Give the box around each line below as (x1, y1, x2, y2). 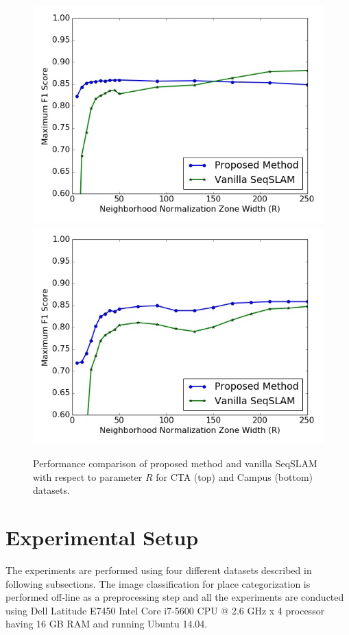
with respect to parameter (33, 469, 143, 484)
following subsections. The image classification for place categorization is (5, 576, 311, 590)
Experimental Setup (5, 523, 199, 551)
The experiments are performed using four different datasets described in (5, 563, 312, 577)
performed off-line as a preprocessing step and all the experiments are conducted (5, 590, 344, 604)
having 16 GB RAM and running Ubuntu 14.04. (5, 617, 208, 631)
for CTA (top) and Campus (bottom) (156, 469, 313, 484)
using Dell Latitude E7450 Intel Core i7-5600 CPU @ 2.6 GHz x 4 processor (5, 603, 325, 617)
